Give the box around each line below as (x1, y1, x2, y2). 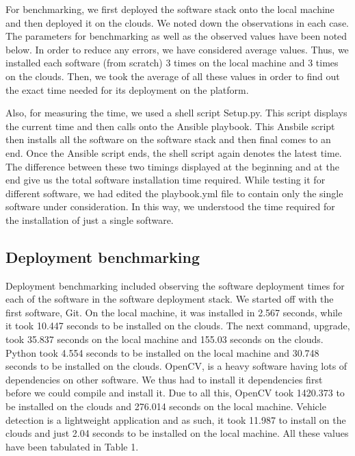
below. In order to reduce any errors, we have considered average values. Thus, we (5, 42, 349, 56)
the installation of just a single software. (5, 212, 174, 227)
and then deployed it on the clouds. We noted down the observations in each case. (5, 15, 349, 29)
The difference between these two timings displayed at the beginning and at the (5, 159, 339, 173)
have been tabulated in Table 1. (5, 439, 139, 453)
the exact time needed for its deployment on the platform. (5, 82, 249, 97)
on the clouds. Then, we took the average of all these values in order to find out (5, 68, 340, 83)
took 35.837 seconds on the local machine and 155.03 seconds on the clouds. (5, 332, 324, 346)
